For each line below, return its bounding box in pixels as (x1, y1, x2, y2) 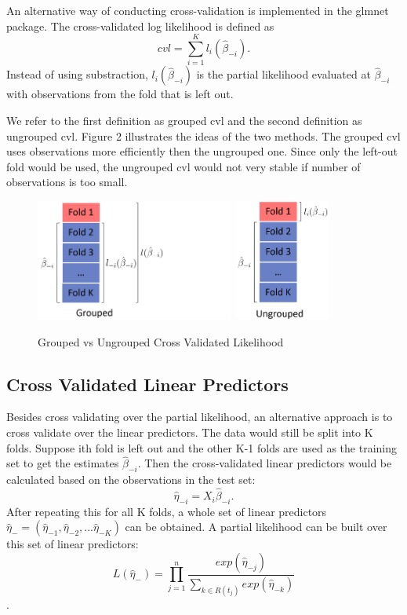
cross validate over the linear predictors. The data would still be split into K (6, 424, 373, 441)
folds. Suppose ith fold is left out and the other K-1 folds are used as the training (6, 439, 398, 456)
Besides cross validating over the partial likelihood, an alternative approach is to (6, 408, 393, 425)
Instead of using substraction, (6, 66, 148, 82)
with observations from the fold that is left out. (6, 86, 234, 102)
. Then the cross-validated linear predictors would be (137, 455, 392, 471)
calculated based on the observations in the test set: (6, 471, 256, 488)
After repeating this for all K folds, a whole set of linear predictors (6, 503, 327, 519)
